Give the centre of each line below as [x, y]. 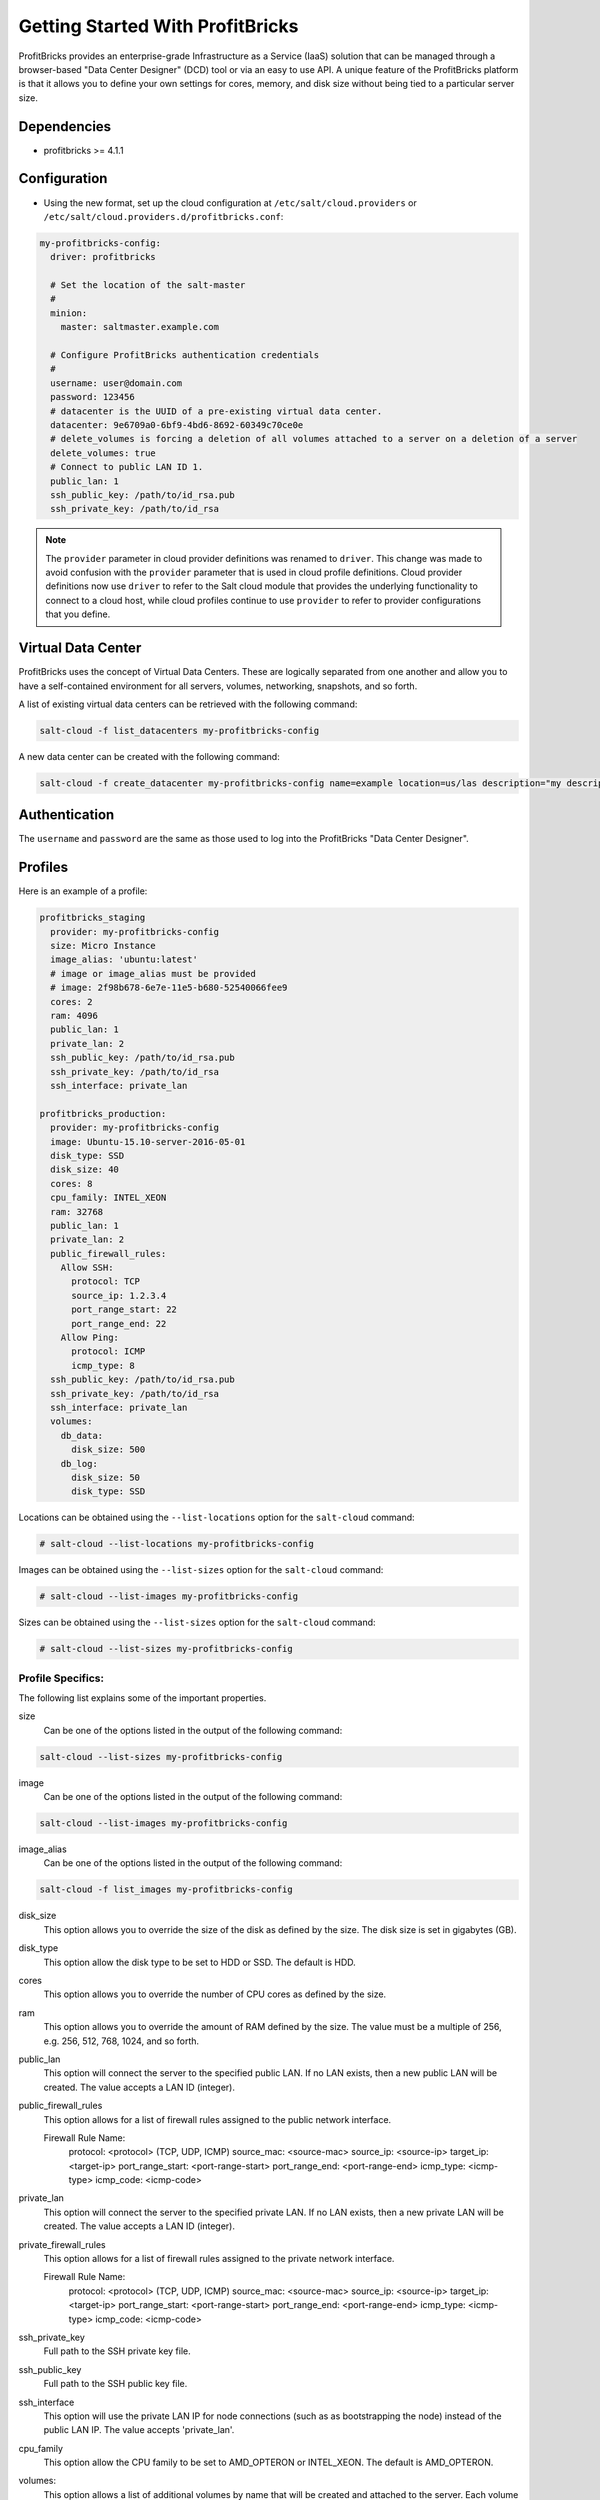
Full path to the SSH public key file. [115, 2384]
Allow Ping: [90, 1338]
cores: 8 [71, 1183]
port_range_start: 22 [124, 1309]
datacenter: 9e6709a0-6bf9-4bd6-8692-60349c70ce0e [177, 424]
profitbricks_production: [103, 1113]
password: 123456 [92, 397]
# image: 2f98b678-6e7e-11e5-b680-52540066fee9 [169, 988]
